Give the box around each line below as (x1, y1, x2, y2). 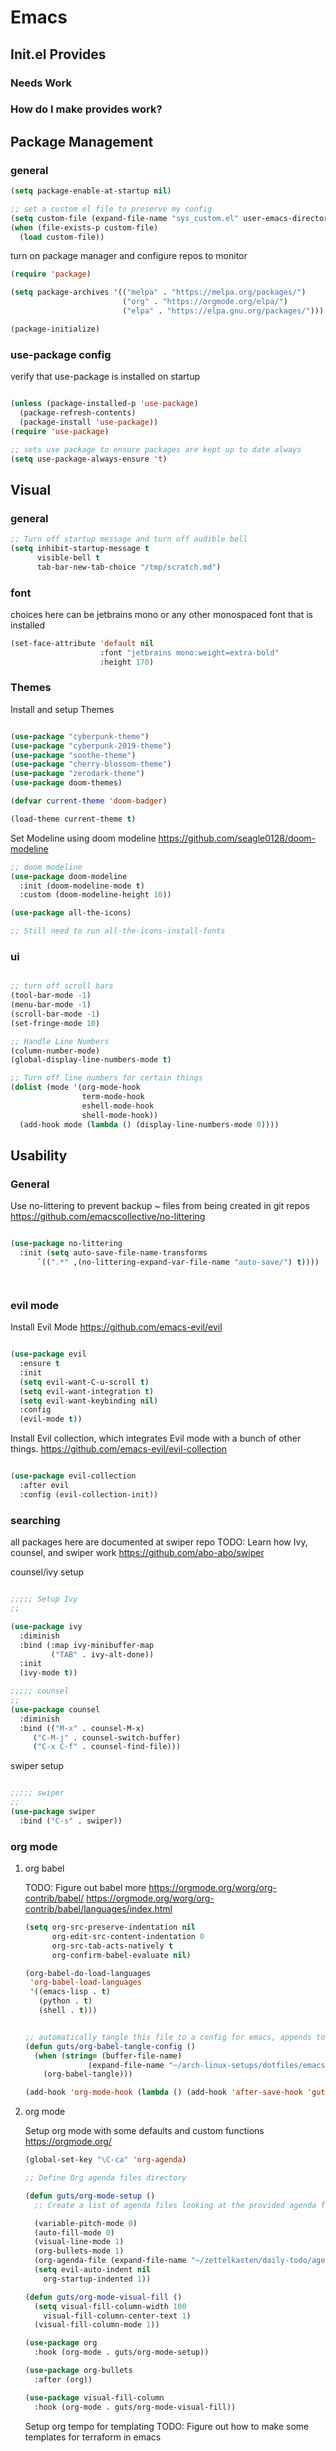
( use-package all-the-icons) (10, 908, 132, 918)
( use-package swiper (10, 1807, 97, 1817)
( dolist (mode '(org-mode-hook (10, 1082, 141, 1093)
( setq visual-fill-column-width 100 (34, 2301, 187, 2311)
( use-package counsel (10, 1704, 101, 1715)
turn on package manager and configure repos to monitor (10, 250, 248, 262)
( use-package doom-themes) (10, 778, 123, 788)
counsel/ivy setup (10, 1566, 84, 1578)
